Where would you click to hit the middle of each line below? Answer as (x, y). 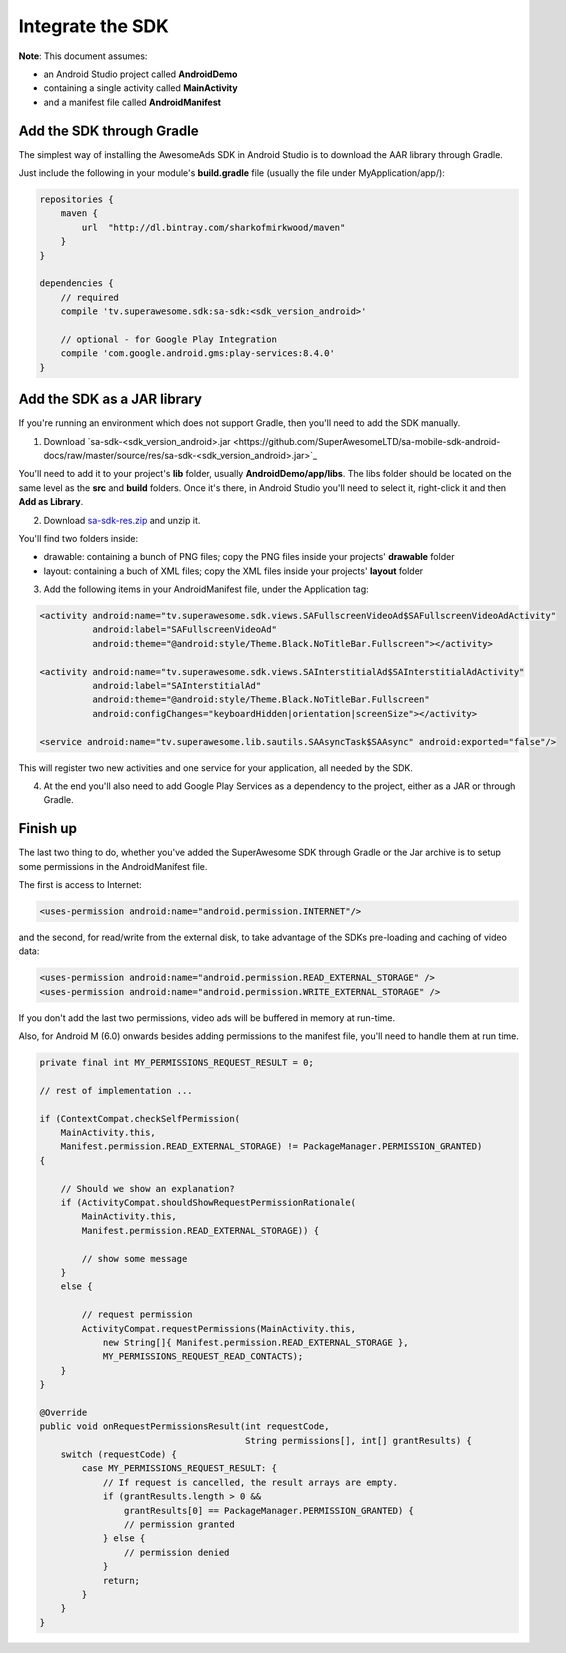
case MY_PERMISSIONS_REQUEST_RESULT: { (179, 1468)
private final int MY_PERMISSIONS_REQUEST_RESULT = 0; (176, 1063)
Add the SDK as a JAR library (110, 399)
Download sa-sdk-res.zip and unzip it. (122, 520)
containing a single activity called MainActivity (141, 88)
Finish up (47, 828)
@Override (63, 1412)
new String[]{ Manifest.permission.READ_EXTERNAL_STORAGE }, (255, 1342)
